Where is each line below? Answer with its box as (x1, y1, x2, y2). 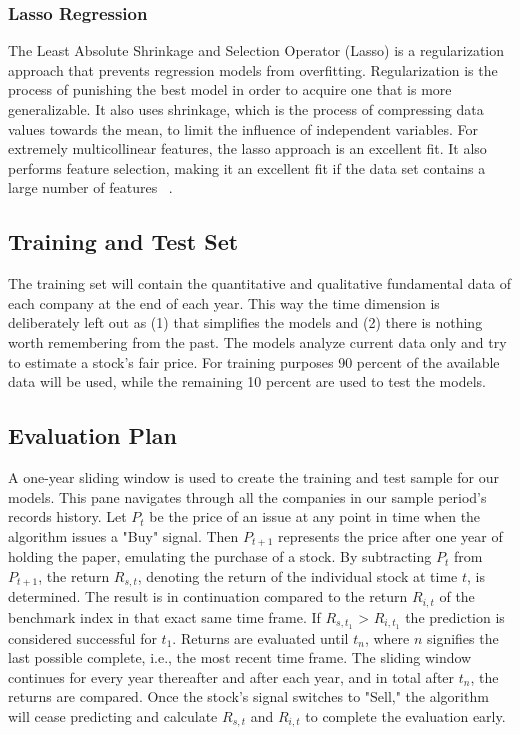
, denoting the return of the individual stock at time (137, 565, 458, 586)
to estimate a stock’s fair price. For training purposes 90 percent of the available (8, 351, 500, 372)
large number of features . (8, 177, 173, 198)
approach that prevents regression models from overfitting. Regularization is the (8, 59, 498, 80)
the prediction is (405, 606, 505, 627)
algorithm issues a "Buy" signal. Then (8, 525, 239, 546)
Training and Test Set (8, 226, 239, 257)
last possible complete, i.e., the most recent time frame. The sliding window (8, 647, 472, 668)
